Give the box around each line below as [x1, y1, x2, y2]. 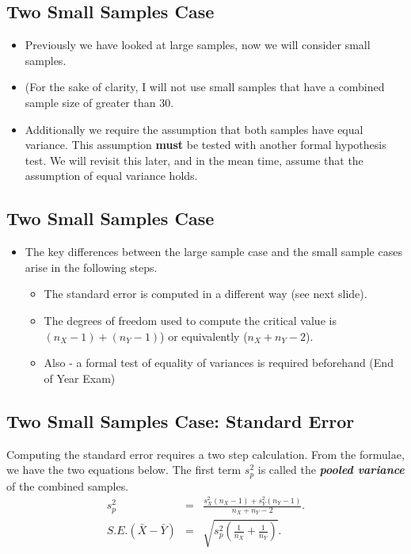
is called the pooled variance [257, 461, 405, 478]
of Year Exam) [44, 369, 116, 386]
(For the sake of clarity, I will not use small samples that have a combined [25, 78, 385, 95]
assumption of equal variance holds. [25, 167, 198, 184]
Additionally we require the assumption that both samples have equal [25, 120, 363, 137]
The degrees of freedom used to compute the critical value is [44, 311, 337, 328]
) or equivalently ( [160, 327, 248, 344]
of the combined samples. [6, 477, 129, 494]
